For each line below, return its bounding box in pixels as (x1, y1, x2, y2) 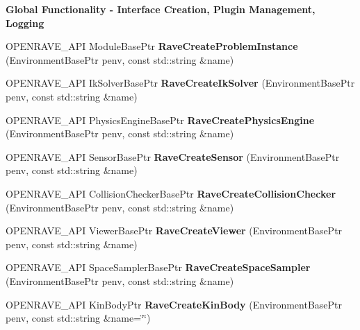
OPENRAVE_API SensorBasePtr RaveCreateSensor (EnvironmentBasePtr (6, 149, 340, 164)
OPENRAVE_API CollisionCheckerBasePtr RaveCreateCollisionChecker (6, 186, 336, 200)
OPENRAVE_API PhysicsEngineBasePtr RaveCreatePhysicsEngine (6, 112, 315, 127)
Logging (6, 15, 44, 30)
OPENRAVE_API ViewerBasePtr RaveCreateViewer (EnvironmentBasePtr (6, 223, 343, 238)
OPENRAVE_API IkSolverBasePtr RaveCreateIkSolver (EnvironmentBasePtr (6, 76, 355, 90)
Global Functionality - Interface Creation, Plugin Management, (6, 2, 316, 16)
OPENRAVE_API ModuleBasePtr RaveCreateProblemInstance (6, 39, 298, 53)
